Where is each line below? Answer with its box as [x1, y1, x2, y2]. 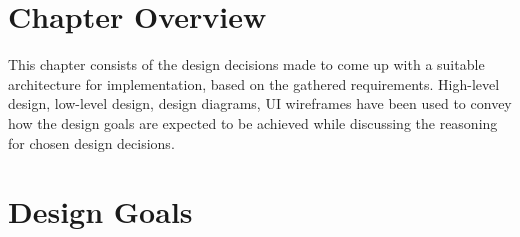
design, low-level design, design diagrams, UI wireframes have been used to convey [8, 93, 512, 114]
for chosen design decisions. [8, 132, 175, 153]
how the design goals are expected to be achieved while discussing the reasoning [8, 112, 498, 133]
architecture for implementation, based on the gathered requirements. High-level [8, 73, 500, 94]
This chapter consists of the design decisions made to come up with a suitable [8, 54, 485, 75]
